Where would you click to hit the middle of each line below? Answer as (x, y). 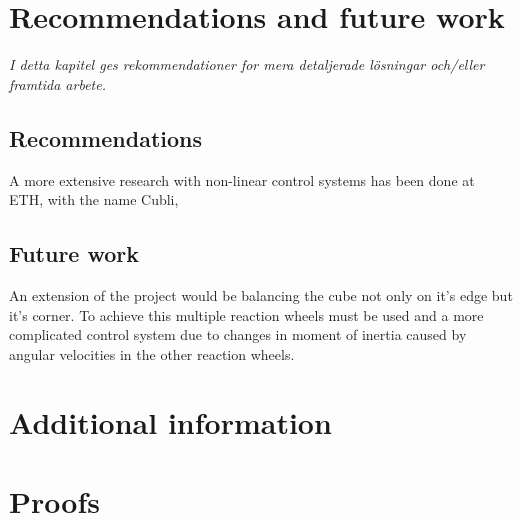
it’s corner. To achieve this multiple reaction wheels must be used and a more (246, 314)
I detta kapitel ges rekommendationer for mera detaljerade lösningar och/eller (247, 64)
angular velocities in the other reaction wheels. (152, 353)
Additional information (170, 422)
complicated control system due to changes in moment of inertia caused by (238, 334)
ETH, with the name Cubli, (94, 199)
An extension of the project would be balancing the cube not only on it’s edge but (261, 294)
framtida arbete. (57, 83)
